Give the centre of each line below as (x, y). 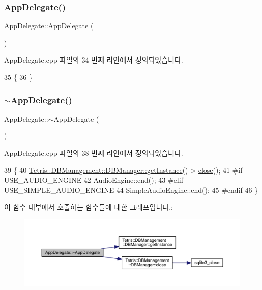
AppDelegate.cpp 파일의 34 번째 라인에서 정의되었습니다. (94, 60)
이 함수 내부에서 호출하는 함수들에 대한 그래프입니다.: (89, 207)
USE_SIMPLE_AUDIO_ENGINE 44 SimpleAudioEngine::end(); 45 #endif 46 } (131, 190)
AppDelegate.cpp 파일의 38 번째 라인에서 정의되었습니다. (94, 153)
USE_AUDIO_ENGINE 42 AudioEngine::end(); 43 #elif (94, 180)
